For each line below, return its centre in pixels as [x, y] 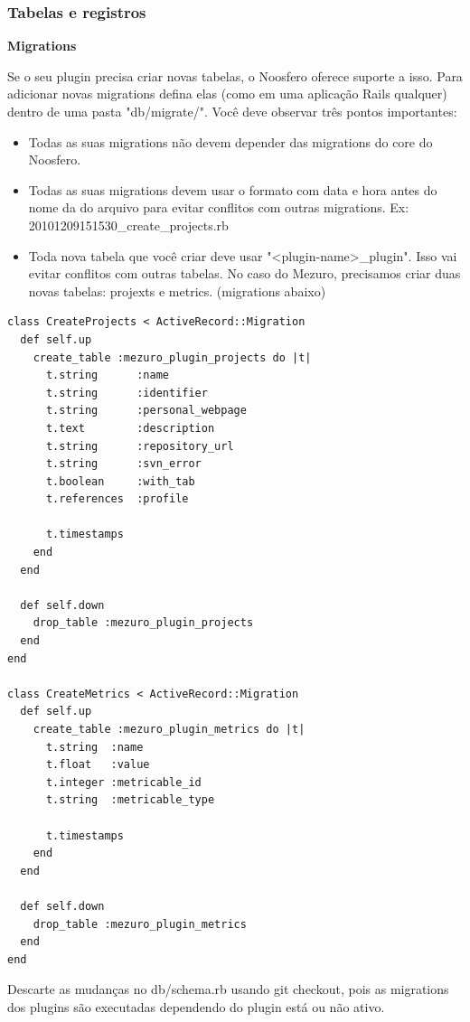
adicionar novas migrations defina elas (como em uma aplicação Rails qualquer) [227, 94]
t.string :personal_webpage [146, 411]
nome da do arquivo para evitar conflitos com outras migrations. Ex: [219, 207]
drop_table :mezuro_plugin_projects [143, 623]
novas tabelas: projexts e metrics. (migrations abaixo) [177, 291]
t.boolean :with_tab [120, 481]
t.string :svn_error [123, 464]
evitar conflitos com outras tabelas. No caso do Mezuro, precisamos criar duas [244, 273]
